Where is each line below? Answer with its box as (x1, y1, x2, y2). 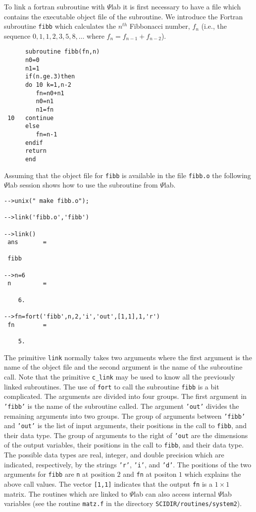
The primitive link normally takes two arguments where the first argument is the (4, 352, 252, 362)
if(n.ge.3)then (25, 73, 75, 80)
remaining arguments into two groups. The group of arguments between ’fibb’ (4, 410, 246, 421)
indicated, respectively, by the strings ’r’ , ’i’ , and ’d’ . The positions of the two (4, 459, 252, 469)
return (25, 147, 47, 155)
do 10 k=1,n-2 (25, 81, 72, 89)
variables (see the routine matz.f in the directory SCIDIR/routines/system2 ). (4, 498, 242, 509)
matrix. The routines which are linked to (4, 488, 128, 499)
